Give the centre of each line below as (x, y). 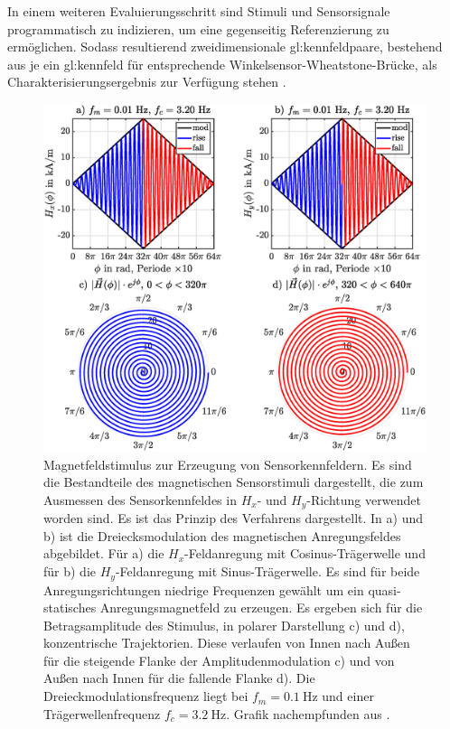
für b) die (70, 571)
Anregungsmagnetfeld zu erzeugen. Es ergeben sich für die (261, 607)
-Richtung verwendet (364, 499)
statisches (70, 607)
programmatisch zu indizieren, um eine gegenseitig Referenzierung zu (198, 28)
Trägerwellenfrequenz (102, 713)
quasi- (384, 589)
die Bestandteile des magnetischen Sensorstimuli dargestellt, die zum (234, 482)
